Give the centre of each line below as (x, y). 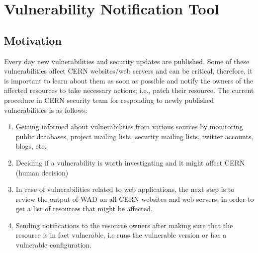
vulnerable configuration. (53, 245)
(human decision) (42, 172)
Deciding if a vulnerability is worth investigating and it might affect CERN (130, 162)
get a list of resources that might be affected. (84, 209)
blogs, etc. (31, 146)
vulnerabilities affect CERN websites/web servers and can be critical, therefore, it (128, 71)
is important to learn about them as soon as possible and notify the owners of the (129, 80)
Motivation (33, 40)
